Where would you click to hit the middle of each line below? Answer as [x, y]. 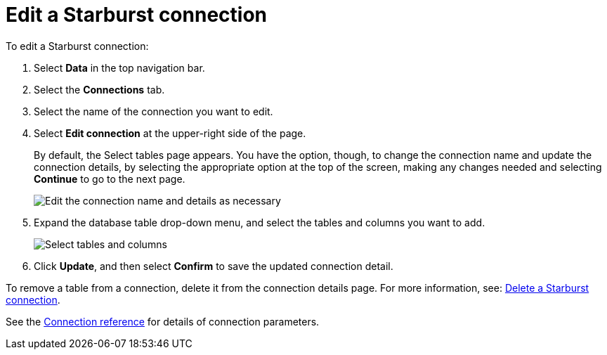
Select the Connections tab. [99, 89]
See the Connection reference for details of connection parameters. [163, 321]
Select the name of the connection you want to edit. [154, 111]
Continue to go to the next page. [110, 179]
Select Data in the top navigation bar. [119, 67]
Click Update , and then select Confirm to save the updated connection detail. [214, 266]
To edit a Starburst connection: [77, 46]
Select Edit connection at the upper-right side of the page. [170, 133]
